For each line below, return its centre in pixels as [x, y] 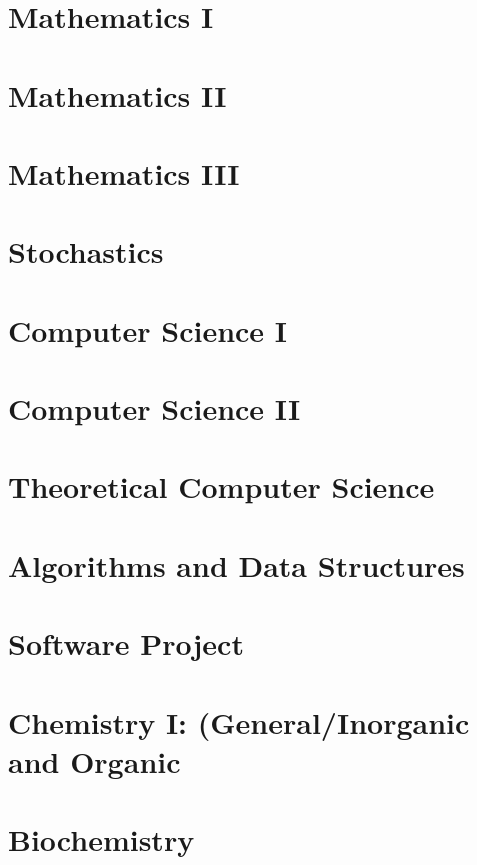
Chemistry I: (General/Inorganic [239, 721]
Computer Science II [154, 408]
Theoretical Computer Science [221, 486]
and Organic [94, 760]
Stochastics [86, 251]
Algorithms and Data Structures [236, 564]
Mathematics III [124, 172]
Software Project [126, 643]
